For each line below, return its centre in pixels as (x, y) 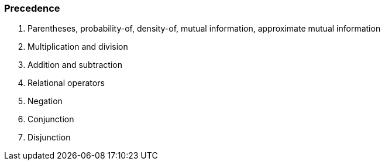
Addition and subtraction (75, 65)
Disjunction (49, 137)
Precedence (32, 8)
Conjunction (51, 119)
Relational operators (66, 83)
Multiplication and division (78, 47)
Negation (45, 101)
